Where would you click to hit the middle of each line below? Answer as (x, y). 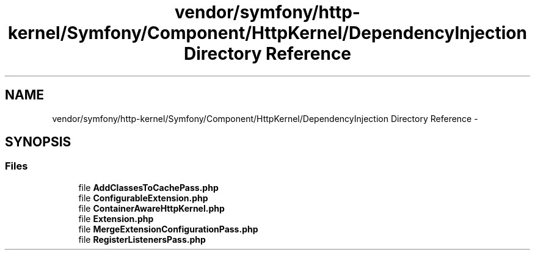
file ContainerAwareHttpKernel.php (151, 208)
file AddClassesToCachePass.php (148, 187)
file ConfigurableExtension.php (143, 198)
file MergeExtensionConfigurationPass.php (168, 229)
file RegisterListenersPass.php (142, 239)
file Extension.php (116, 218)
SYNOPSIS (38, 142)
